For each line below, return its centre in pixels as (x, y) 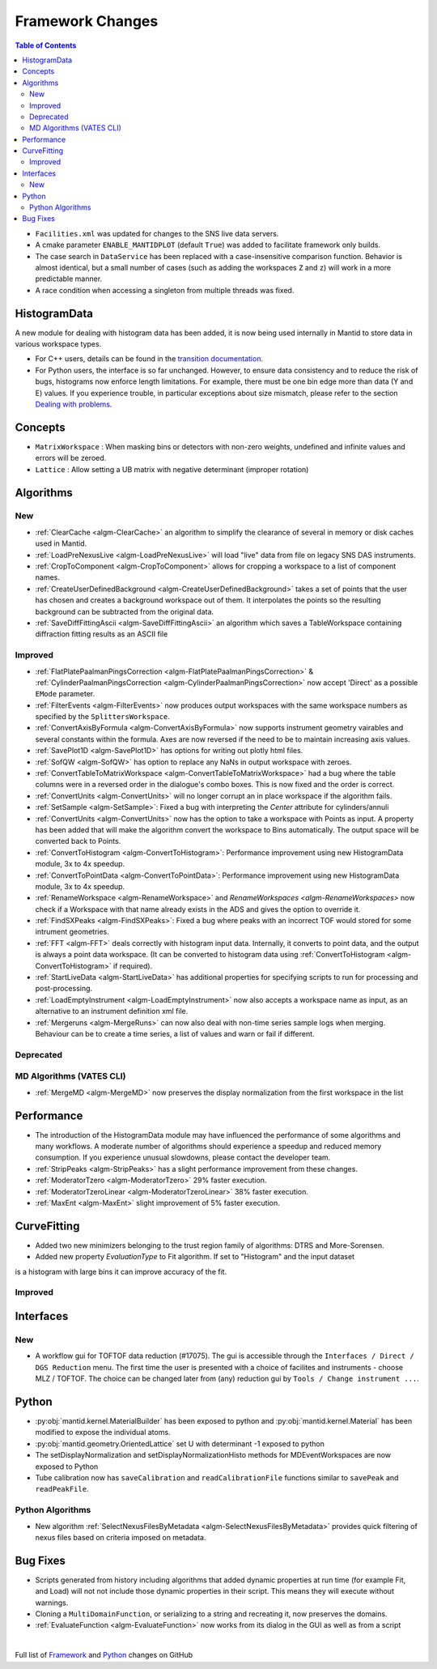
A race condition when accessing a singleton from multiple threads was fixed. (165, 290)
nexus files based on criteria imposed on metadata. (121, 1537)
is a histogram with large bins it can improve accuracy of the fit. (121, 1271)
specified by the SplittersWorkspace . (102, 717)
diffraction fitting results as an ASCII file (102, 634)
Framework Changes (87, 21)
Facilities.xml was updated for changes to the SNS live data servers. (157, 233)
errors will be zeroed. (71, 458)
